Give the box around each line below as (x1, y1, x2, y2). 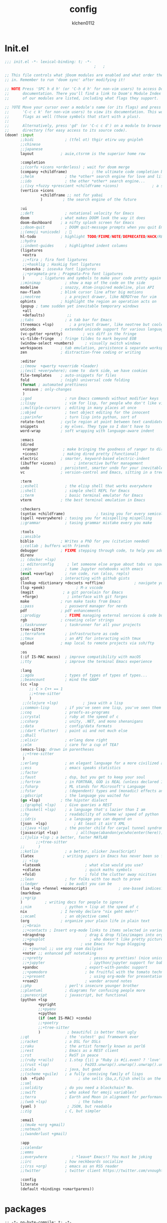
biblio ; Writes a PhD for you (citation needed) (20, 539, 150, 544)
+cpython (38, 1011, 56, 1016)
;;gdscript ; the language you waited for (20, 793, 130, 799)
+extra (22, 253, 36, 258)
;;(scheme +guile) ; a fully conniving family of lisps (20, 1071, 143, 1076)
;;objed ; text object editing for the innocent (20, 410, 150, 415)
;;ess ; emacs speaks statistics (20, 766, 121, 771)
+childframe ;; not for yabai (40, 193, 103, 198)
